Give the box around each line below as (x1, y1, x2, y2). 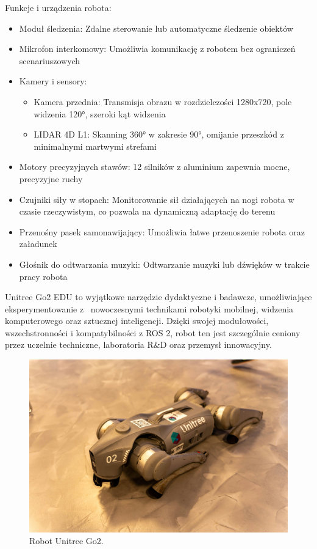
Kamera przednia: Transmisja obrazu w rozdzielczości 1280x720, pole (34, 95, 292, 108)
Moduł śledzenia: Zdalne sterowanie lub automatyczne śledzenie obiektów (19, 21, 293, 34)
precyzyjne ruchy (19, 172, 83, 185)
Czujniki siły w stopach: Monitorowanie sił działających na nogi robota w (19, 193, 294, 205)
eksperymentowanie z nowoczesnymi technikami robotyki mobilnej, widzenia (5, 302, 294, 315)
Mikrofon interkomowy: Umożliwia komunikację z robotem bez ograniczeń (19, 42, 296, 55)
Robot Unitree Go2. (29, 534, 104, 547)
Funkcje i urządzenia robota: (5, 1, 112, 13)
